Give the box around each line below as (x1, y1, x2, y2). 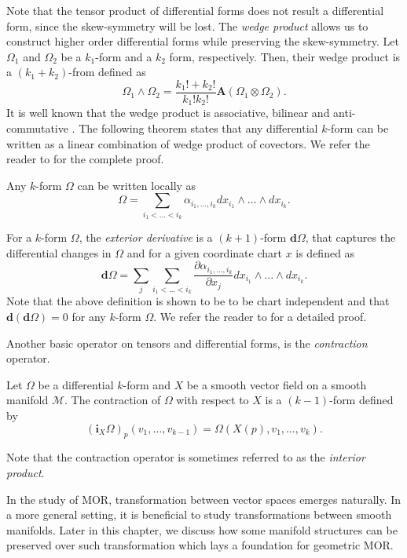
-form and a (95, 48, 152, 64)
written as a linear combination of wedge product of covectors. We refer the (6, 135, 370, 151)
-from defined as (68, 64, 146, 80)
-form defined (329, 392, 394, 408)
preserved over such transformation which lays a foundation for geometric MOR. (6, 537, 394, 553)
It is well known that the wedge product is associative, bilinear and (6, 104, 330, 121)
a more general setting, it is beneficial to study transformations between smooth (6, 506, 392, 523)
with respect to (176, 392, 249, 408)
